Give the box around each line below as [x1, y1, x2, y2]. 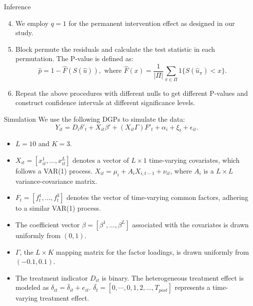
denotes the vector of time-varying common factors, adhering [66, 192, 249, 202]
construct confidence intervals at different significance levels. [15, 97, 195, 108]
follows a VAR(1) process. [15, 165, 93, 175]
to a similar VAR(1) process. [15, 203, 101, 213]
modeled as [15, 282, 49, 292]
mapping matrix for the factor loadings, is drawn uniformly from [56, 246, 249, 257]
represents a [175, 282, 211, 292]
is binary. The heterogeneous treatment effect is [101, 272, 244, 283]
